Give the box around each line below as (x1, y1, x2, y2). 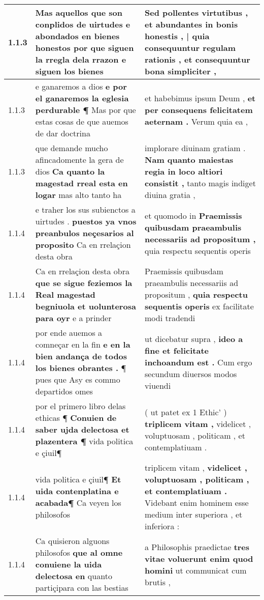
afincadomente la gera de (35, 154, 124, 165)
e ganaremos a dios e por (35, 80, 127, 92)
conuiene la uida (35, 558, 102, 570)
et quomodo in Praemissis (145, 209, 242, 221)
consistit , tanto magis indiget (145, 177, 256, 189)
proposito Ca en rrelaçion (35, 239, 131, 250)
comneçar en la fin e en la (35, 338, 130, 350)
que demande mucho (35, 142, 108, 154)
